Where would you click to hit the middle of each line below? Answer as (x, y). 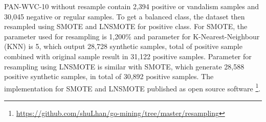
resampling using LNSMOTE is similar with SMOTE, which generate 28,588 (124, 66)
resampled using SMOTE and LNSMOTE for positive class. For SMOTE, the (126, 26)
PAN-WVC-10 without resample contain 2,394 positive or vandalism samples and (132, 6)
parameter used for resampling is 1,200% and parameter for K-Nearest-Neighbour (132, 36)
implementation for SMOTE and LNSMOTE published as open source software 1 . (132, 87)
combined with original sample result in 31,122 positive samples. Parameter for (128, 56)
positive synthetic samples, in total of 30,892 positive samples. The (109, 76)
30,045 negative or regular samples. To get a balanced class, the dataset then (125, 16)
